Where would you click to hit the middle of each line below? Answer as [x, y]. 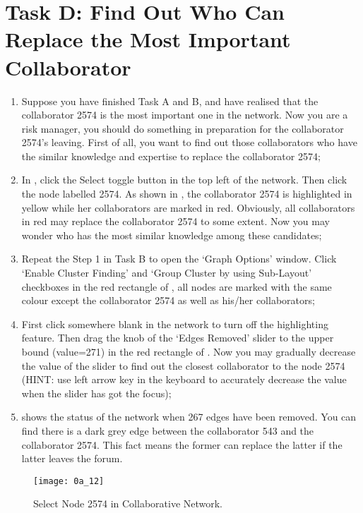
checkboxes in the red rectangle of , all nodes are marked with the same [177, 286]
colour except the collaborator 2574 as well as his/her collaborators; [168, 300]
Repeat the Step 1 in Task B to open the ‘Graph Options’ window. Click [179, 259]
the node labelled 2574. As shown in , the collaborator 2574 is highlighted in [187, 194]
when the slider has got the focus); [96, 393]
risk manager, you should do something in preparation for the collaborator [183, 128]
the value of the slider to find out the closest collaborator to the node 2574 [183, 365]
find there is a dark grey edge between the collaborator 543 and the [168, 430]
